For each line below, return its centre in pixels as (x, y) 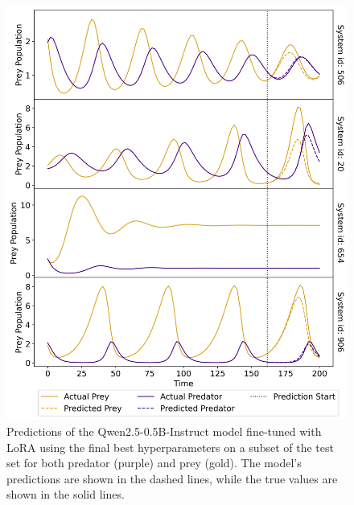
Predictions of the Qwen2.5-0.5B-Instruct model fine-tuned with (164, 431)
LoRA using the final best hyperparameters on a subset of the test (170, 447)
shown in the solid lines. (66, 494)
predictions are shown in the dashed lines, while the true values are (172, 478)
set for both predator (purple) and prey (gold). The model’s (154, 463)
